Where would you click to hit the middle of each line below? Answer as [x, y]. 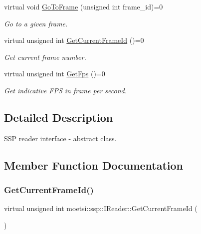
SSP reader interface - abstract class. [60, 138]
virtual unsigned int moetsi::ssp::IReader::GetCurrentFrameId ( [101, 208]
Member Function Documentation [94, 165]
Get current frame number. [45, 57]
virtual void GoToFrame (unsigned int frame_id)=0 [84, 6]
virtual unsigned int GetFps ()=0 [55, 74]
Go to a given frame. [36, 23]
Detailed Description [59, 117]
